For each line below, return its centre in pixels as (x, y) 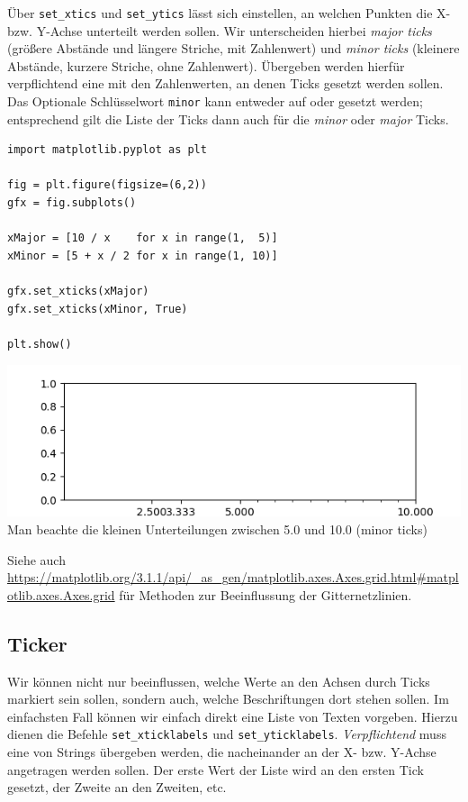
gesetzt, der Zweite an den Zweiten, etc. (117, 787)
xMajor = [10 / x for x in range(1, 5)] (143, 238)
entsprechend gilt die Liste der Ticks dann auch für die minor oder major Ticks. (228, 118)
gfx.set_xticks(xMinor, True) (98, 309)
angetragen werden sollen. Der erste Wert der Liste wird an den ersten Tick (216, 769)
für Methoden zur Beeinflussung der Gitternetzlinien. (265, 594)
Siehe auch (36, 559)
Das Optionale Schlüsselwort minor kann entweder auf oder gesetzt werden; (215, 101)
